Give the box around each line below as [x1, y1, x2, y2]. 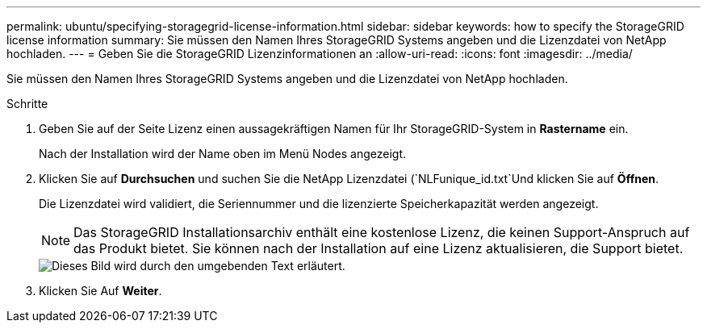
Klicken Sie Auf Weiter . [39, 284, 162, 298]
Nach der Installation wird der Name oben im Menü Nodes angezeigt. [39, 147, 407, 160]
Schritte [6, 97, 48, 110]
